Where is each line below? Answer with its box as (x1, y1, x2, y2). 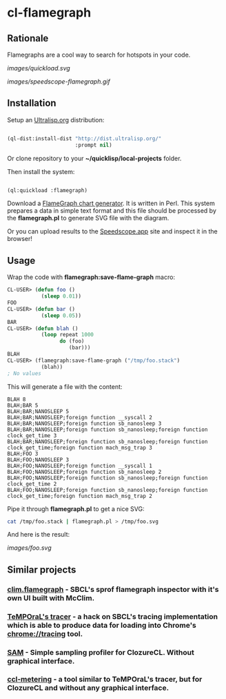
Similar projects (7, 564, 76, 575)
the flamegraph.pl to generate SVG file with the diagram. (7, 214, 169, 222)
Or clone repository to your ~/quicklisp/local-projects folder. (7, 154, 182, 162)
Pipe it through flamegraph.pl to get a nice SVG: (7, 504, 145, 513)
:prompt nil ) (74, 142, 112, 149)
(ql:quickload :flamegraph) (7, 186, 88, 194)
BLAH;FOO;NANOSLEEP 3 (7, 456, 70, 463)
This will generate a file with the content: (7, 382, 123, 391)
